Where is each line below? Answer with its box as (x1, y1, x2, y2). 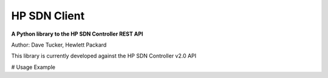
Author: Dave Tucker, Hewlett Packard (11, 41, 107, 48)
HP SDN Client (11, 9, 85, 22)
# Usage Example (11, 63, 56, 71)
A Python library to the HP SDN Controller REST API (11, 30, 143, 37)
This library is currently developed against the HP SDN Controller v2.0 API (11, 52, 197, 60)
